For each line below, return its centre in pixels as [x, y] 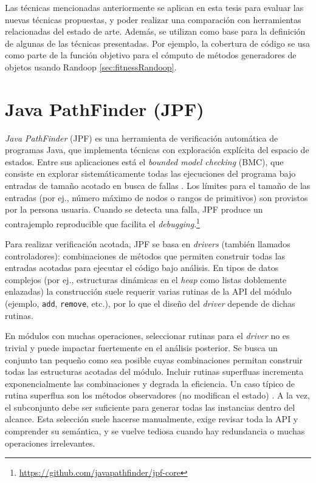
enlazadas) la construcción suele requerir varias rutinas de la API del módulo [148, 291]
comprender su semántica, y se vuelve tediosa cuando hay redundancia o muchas [155, 431]
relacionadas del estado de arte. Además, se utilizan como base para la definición [155, 31]
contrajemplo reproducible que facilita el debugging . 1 [102, 222]
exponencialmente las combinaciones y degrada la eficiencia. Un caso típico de [150, 383]
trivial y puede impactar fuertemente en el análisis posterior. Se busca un [141, 347]
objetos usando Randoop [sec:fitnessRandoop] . [91, 67]
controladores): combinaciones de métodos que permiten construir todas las [145, 255]
